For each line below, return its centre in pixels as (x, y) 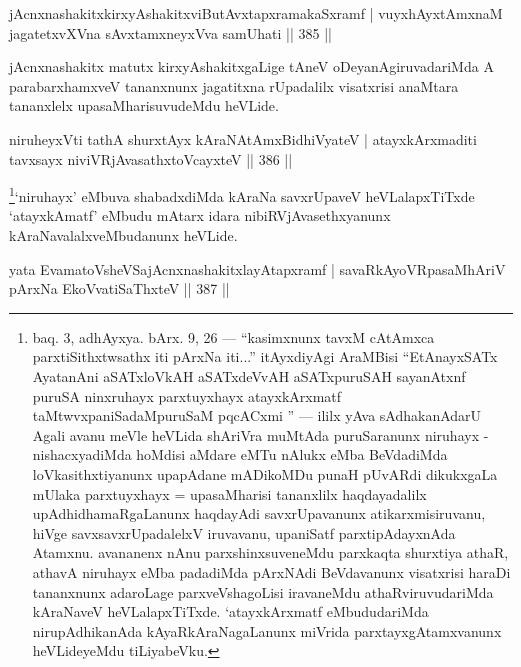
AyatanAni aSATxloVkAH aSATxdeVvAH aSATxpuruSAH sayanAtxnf (249, 375)
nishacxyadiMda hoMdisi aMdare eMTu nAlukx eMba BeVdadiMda (240, 454)
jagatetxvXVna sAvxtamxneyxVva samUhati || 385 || (170, 32)
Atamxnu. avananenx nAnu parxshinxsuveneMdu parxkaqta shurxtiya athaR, (270, 552)
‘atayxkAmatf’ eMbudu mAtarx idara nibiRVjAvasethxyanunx (200, 215)
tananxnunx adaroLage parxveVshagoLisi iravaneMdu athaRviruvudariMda (263, 591)
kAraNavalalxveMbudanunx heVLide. (123, 235)
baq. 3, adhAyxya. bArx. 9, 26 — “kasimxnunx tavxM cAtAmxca (233, 336)
